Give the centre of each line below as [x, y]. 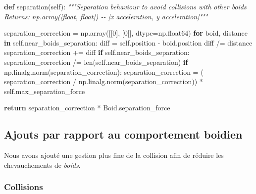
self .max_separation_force [45, 91]
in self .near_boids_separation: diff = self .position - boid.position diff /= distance [128, 42]
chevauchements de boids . [42, 165]
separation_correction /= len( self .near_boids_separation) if [96, 62]
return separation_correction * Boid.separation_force [87, 108]
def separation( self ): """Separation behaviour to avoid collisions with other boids [125, 6]
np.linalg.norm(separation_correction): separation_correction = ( [104, 72]
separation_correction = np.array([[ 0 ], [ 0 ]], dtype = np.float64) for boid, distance [126, 33]
